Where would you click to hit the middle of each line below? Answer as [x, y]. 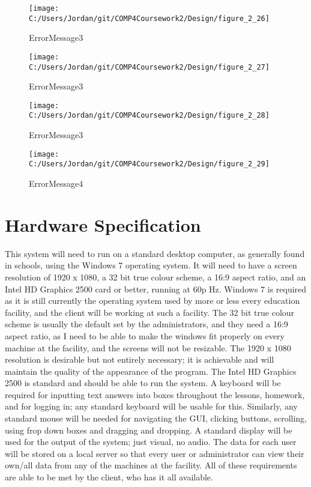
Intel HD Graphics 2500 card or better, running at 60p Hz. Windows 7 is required [156, 289]
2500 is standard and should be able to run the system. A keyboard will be [143, 383]
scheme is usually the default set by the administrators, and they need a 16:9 [146, 324]
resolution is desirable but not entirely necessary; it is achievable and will [140, 359]
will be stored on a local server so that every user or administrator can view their [155, 453]
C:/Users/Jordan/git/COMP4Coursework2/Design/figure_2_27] [149, 67]
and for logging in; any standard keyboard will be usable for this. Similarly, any [151, 406]
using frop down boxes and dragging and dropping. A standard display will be [149, 430]
